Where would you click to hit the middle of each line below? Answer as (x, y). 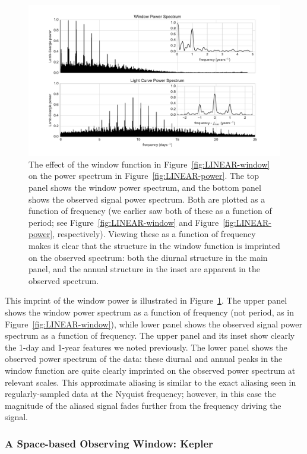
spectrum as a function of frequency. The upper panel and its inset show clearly (150, 335)
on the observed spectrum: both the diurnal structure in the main (148, 257)
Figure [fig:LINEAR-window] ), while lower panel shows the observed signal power (153, 324)
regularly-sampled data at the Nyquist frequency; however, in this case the (140, 394)
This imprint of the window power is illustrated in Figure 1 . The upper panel (146, 300)
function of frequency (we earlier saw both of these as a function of (150, 211)
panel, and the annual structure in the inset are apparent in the (145, 269)
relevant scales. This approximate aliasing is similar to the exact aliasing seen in (151, 382)
